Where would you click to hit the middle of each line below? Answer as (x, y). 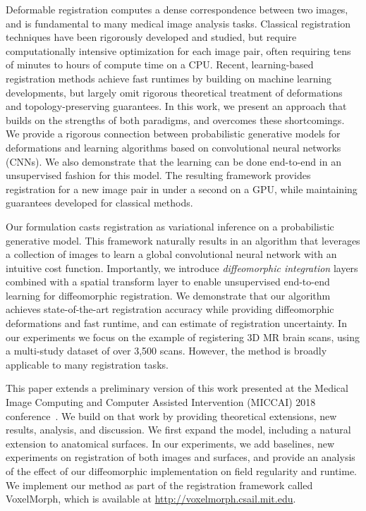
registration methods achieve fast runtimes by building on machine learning (169, 78)
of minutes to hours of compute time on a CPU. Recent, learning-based (160, 64)
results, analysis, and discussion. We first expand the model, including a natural (178, 430)
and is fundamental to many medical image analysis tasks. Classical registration (178, 23)
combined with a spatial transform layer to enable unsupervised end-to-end (168, 282)
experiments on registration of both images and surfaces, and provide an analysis (181, 457)
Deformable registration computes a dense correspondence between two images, (177, 9)
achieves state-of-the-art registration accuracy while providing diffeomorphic (170, 309)
